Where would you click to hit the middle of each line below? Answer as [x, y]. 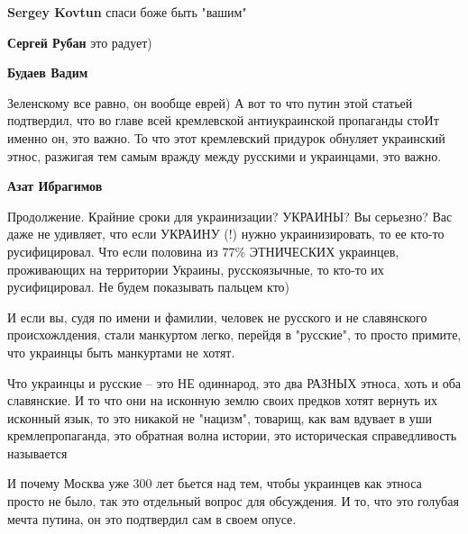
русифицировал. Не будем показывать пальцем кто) [149, 287]
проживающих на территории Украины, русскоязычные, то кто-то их [196, 269]
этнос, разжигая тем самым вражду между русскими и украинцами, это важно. [225, 155]
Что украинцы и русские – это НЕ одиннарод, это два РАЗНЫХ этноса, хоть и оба [234, 382]
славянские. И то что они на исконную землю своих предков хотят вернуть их [222, 400]
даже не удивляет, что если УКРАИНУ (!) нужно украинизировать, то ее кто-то [226, 234]
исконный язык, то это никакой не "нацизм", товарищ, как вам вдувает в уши [220, 417]
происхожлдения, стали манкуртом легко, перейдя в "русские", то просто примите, [234, 335]
